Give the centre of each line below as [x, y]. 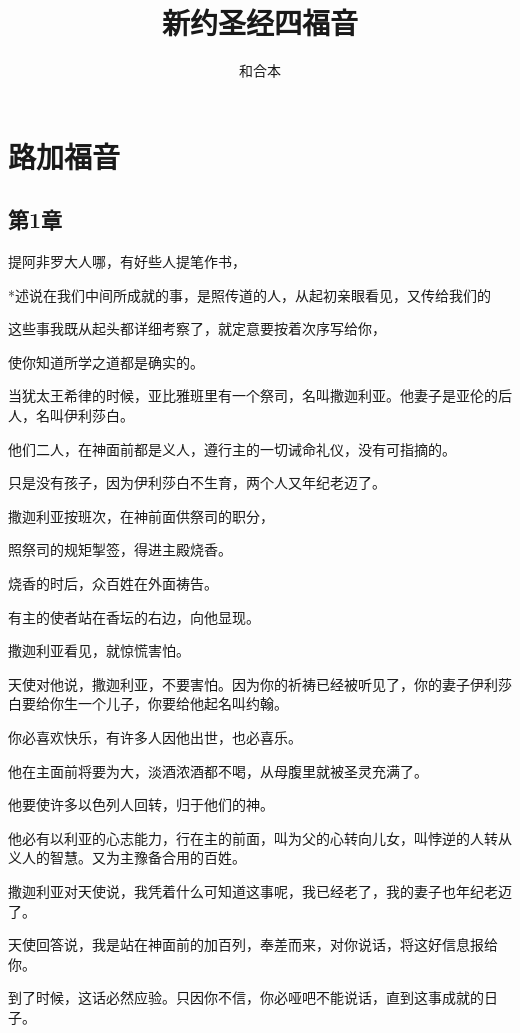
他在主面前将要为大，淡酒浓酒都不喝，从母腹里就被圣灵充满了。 [218, 770]
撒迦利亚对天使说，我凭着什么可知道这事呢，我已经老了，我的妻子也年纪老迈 [260, 890]
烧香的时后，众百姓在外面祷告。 [113, 583]
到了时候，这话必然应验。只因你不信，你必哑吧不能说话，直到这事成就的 [246, 997]
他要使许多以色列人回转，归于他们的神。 [141, 804]
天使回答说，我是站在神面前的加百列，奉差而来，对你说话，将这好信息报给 [253, 944]
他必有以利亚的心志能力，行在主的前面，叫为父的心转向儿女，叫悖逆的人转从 [260, 837]
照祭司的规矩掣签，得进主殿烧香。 [120, 549]
